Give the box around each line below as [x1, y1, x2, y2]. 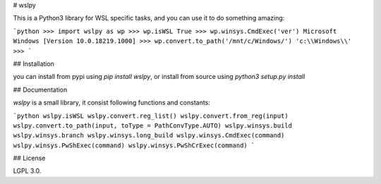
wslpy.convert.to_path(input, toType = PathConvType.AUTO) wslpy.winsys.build [13, 121, 293, 130]
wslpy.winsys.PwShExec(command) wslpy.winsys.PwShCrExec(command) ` [13, 141, 255, 149]
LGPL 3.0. [13, 166, 42, 176]
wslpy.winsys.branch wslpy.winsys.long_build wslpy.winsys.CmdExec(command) [13, 131, 285, 140]
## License [13, 154, 46, 162]
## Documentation [13, 85, 68, 94]
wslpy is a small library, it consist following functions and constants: [13, 99, 211, 107]
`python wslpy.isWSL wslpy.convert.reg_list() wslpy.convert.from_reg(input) [13, 111, 289, 120]
